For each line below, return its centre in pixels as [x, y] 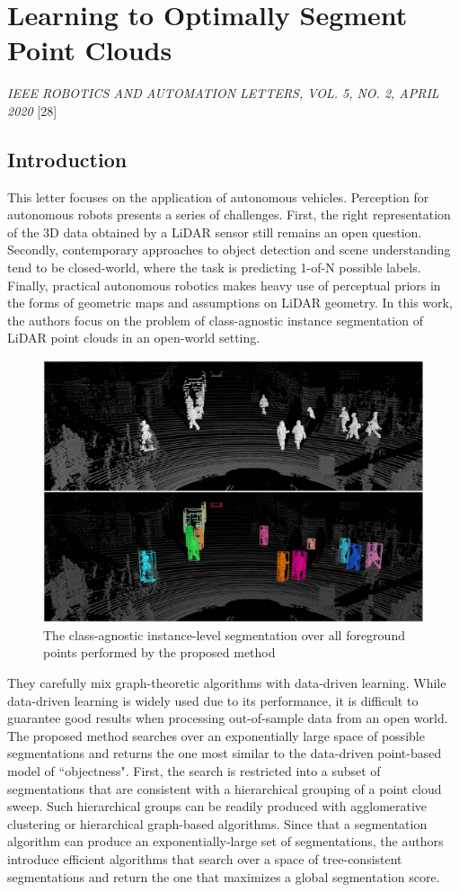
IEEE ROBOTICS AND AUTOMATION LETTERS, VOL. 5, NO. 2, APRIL [223, 93]
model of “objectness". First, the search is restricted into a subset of [194, 770]
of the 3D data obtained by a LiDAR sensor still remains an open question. [215, 232]
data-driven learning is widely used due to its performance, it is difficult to [213, 700]
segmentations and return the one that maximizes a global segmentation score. [224, 876]
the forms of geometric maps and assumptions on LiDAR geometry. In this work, [230, 303]
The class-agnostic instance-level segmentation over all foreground [224, 634]
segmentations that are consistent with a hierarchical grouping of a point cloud [225, 788]
